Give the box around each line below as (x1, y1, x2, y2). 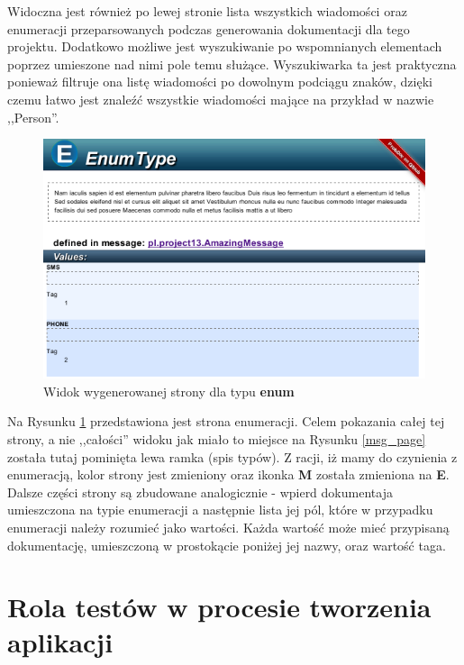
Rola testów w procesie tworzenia (7, 588, 432, 625)
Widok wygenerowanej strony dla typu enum (43, 381, 295, 400)
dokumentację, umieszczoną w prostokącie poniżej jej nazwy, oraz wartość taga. (7, 535, 446, 554)
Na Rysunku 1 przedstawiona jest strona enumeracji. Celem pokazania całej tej (7, 412, 445, 431)
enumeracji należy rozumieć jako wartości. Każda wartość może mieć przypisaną (7, 517, 450, 536)
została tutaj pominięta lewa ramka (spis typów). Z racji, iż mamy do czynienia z (7, 447, 458, 466)
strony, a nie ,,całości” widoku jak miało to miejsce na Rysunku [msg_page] (7, 429, 426, 448)
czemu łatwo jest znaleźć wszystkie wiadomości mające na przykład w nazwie (7, 89, 434, 108)
